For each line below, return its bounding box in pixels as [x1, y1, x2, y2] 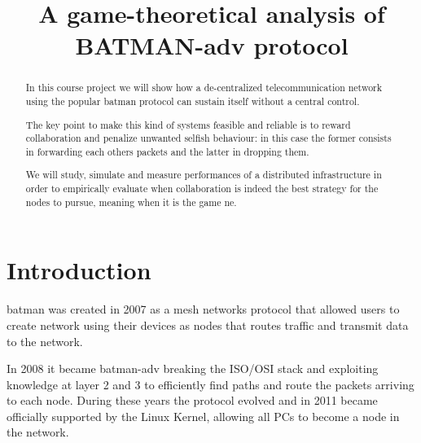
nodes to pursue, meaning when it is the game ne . [25, 195, 237, 208]
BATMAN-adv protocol [75, 29, 349, 62]
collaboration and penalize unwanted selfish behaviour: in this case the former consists [25, 131, 392, 145]
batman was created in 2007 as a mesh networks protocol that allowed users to [7, 300, 400, 318]
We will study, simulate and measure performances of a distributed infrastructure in [25, 168, 382, 182]
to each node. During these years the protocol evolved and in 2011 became [7, 392, 378, 409]
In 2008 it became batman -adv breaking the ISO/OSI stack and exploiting [7, 360, 379, 377]
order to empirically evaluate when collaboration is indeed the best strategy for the [25, 182, 379, 195]
